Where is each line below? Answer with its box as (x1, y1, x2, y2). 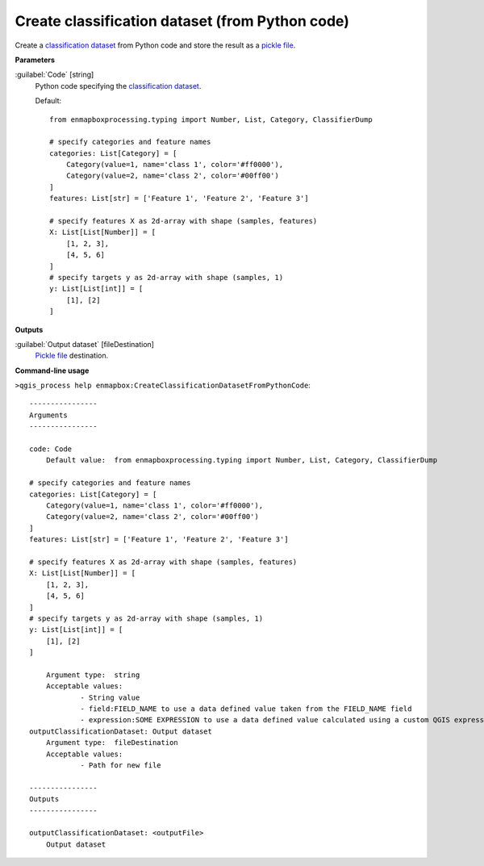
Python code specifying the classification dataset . (35, 81, 202, 90)
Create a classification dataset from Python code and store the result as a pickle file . (15, 40, 296, 50)
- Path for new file (80, 760, 161, 770)
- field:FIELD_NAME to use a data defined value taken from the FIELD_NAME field (80, 705, 412, 713)
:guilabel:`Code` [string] (15, 69, 94, 80)
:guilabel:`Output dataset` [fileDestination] (15, 339, 155, 349)
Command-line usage (15, 366, 90, 375)
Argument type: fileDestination (45, 738, 179, 747)
